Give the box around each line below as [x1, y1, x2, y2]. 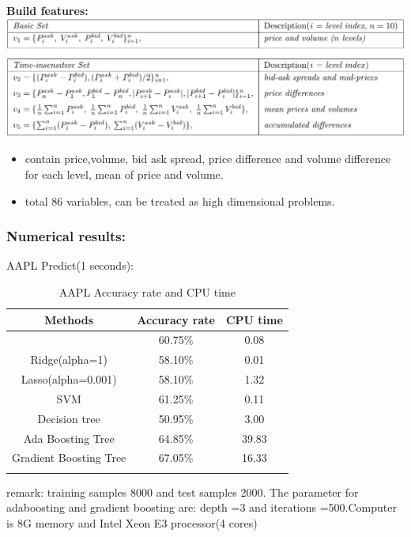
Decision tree [37, 410, 100, 426]
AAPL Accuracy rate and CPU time [58, 283, 236, 300]
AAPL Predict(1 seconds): [6, 257, 134, 274]
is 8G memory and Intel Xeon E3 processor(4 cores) [6, 514, 258, 531]
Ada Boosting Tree [23, 429, 115, 446]
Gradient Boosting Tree [12, 449, 126, 466]
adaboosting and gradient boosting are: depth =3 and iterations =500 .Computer [6, 499, 397, 516]
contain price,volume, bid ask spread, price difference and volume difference [25, 150, 391, 167]
